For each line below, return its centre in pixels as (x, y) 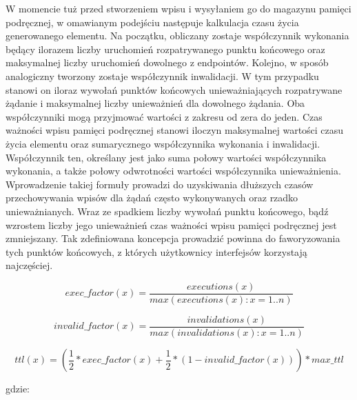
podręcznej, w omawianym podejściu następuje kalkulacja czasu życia (152, 22)
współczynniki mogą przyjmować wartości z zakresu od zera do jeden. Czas (164, 116)
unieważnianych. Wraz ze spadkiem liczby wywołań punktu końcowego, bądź (167, 211)
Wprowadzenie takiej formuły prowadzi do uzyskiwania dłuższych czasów (160, 184)
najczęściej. (29, 265)
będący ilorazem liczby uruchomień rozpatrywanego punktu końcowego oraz (165, 49)
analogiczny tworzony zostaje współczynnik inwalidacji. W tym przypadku (162, 76)
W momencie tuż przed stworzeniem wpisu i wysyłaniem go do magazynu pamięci (178, 8)
